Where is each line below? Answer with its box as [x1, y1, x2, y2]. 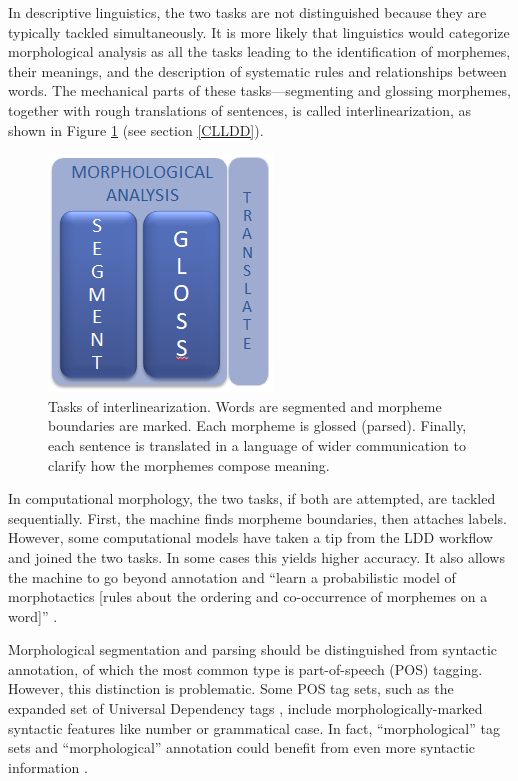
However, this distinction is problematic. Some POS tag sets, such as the [8, 678, 454, 699]
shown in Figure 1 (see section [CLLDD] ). [8, 119, 264, 140]
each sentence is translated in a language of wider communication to [48, 434, 466, 455]
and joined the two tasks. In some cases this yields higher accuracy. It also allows [8, 546, 505, 567]
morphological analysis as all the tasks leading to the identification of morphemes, [8, 41, 511, 62]
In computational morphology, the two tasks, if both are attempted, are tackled [8, 488, 496, 509]
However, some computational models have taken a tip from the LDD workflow [8, 527, 493, 548]
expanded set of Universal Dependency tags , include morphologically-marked [8, 698, 483, 719]
